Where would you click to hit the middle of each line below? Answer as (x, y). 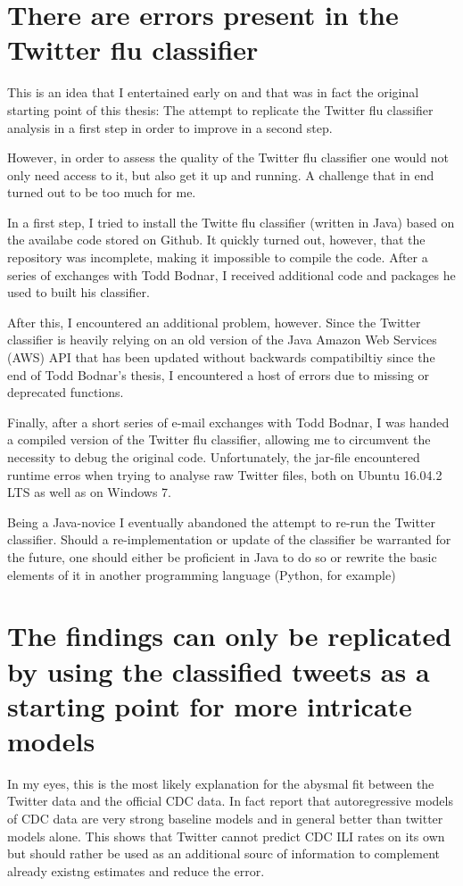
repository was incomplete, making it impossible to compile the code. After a (218, 257)
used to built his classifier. (79, 292)
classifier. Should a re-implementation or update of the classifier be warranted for (229, 539)
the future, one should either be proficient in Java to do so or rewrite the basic (222, 556)
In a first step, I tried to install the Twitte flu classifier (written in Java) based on (231, 222)
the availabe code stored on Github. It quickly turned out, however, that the (216, 240)
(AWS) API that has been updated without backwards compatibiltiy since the (221, 357)
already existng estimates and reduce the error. (136, 870)
